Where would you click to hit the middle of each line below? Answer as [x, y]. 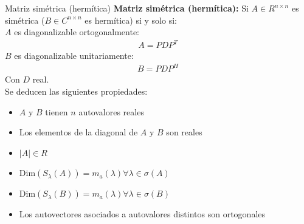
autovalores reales [111, 111]
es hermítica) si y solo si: [131, 20]
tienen [57, 111]
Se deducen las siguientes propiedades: [76, 91]
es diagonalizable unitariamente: [74, 56]
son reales [184, 132]
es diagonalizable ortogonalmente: [77, 32]
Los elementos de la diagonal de [78, 132]
